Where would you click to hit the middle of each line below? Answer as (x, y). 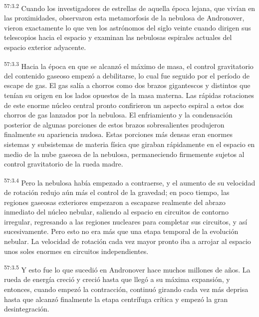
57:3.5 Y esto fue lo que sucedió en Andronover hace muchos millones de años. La (127, 269)
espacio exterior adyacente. (45, 47)
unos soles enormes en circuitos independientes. (76, 251)
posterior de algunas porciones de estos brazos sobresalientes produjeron (114, 124)
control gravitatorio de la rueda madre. (64, 164)
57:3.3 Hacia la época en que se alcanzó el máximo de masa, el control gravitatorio (129, 65)
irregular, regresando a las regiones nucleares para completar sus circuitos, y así (126, 221)
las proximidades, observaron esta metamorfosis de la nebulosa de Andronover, (124, 18)
